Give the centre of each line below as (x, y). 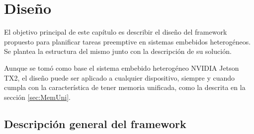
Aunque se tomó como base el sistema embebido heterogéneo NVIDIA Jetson (122, 67)
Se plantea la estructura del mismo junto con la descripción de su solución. (118, 51)
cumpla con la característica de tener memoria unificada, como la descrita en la (125, 87)
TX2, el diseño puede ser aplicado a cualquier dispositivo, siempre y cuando (120, 77)
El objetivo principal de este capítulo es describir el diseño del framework (116, 32)
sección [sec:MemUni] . (37, 97)
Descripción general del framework (95, 123)
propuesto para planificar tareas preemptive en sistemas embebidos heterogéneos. (127, 41)
